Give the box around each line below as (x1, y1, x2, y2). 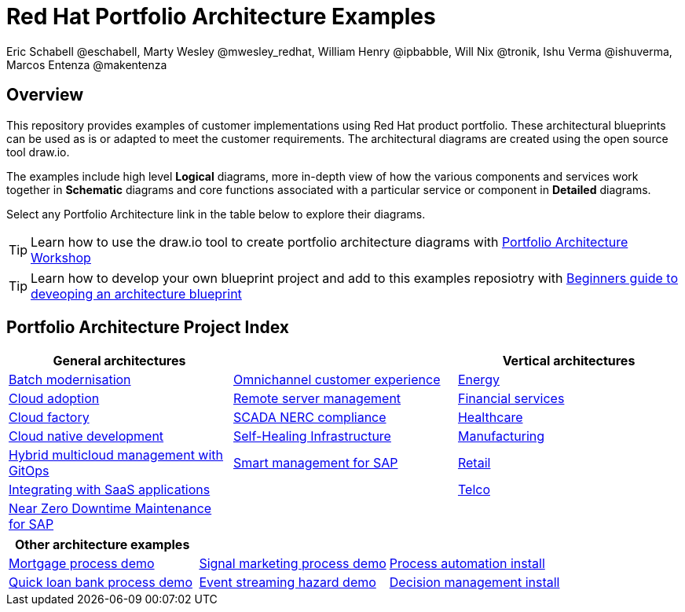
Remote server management (233, 390, 401, 407)
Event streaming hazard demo (199, 574, 376, 591)
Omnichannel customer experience (233, 372, 441, 388)
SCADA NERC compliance (233, 409, 386, 426)
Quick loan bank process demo (9, 574, 192, 591)
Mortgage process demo (9, 555, 155, 572)
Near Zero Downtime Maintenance (9, 500, 212, 517)
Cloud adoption (9, 390, 100, 407)
